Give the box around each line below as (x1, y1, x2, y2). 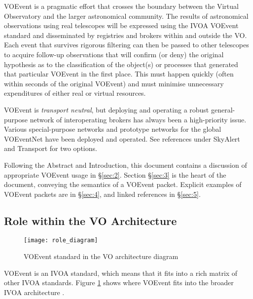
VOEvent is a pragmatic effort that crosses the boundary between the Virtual (4, 1, 239, 11)
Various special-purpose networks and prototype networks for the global (4, 124, 221, 134)
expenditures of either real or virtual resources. (4, 88, 146, 98)
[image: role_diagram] (24, 237, 98, 244)
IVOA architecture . (4, 287, 65, 297)
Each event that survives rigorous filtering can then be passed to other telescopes (4, 39, 249, 50)
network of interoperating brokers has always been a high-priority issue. (30, 114, 247, 124)
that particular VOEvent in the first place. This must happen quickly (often (4, 69, 234, 79)
